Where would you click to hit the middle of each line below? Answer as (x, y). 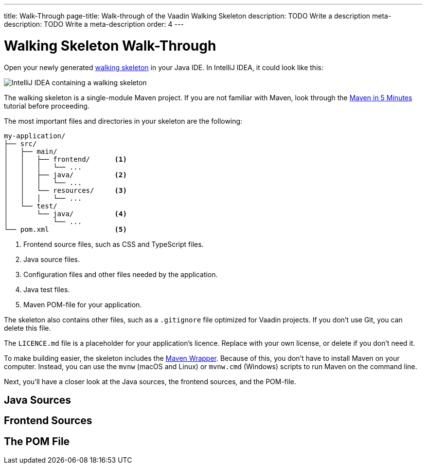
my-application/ (35, 136)
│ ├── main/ (31, 151)
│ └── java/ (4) (65, 214)
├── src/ (20, 143)
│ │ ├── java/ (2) (65, 175)
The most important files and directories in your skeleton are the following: (123, 121)
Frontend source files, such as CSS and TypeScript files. (114, 244)
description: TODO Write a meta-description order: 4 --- (94, 24)
